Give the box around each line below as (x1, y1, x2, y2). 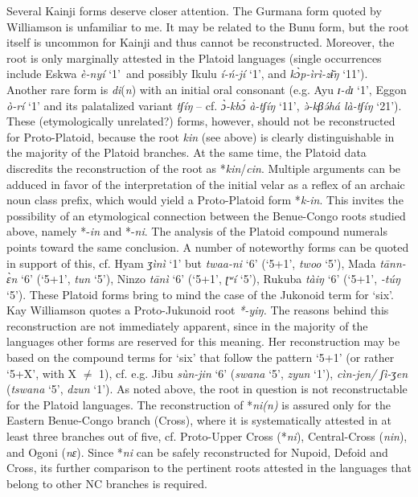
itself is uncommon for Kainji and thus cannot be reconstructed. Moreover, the (6, 34, 395, 51)
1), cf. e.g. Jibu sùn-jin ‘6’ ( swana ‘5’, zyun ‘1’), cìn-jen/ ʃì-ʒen (99, 364, 408, 381)
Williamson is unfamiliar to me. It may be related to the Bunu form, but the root (6, 18, 409, 35)
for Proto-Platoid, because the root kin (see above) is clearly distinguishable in (6, 128, 395, 145)
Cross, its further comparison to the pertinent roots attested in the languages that (6, 459, 412, 476)
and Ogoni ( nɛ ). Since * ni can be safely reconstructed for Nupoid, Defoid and (6, 443, 388, 460)
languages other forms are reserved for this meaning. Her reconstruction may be (6, 333, 400, 350)
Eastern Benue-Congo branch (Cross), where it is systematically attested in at (6, 412, 391, 429)
